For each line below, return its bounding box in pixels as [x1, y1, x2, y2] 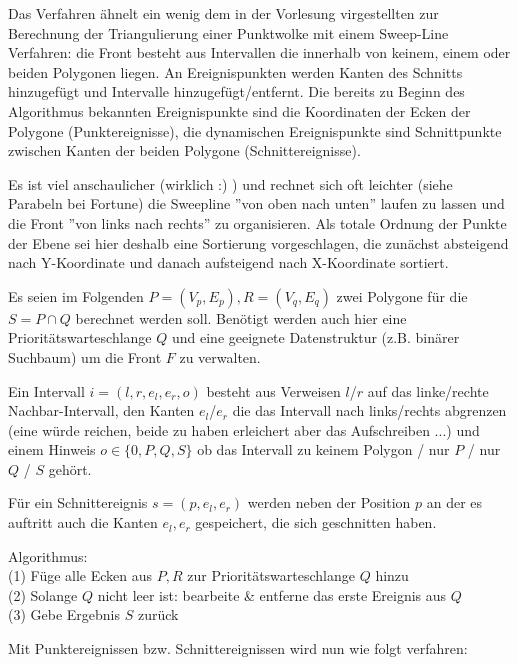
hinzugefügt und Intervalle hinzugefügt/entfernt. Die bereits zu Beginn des [8, 81, 465, 102]
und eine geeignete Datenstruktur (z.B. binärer [171, 327, 460, 348]
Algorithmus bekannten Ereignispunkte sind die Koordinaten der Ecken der [8, 100, 471, 121]
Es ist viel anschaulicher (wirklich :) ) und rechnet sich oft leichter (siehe [8, 173, 453, 194]
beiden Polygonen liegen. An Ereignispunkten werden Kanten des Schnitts [8, 61, 463, 82]
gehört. [48, 458, 92, 479]
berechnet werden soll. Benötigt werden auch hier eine [75, 307, 407, 328]
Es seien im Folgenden [8, 285, 144, 306]
